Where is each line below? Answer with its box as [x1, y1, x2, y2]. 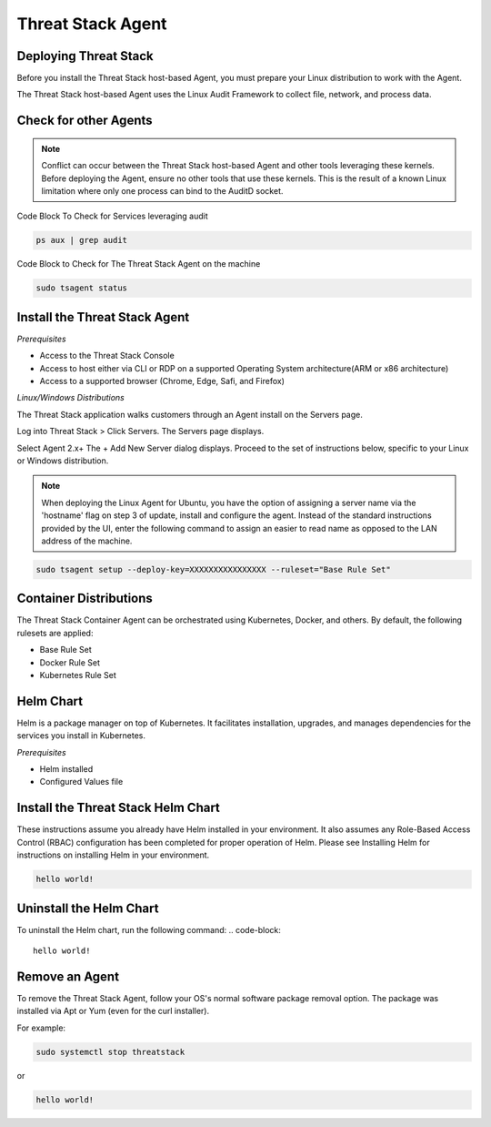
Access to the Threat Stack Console [39, 350, 175, 361]
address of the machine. [41, 535, 133, 546]
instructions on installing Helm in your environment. [16, 849, 210, 860]
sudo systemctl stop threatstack [35, 1047, 185, 1057]
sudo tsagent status [35, 283, 127, 293]
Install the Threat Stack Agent [16, 310, 190, 325]
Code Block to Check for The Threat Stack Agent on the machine [16, 259, 261, 269]
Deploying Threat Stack [16, 48, 154, 64]
